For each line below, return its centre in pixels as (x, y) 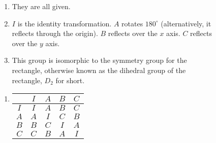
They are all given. (41, 6)
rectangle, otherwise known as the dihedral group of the (99, 70)
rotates (132, 23)
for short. (70, 80)
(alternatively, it (186, 23)
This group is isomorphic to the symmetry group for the (99, 60)
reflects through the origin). (55, 33)
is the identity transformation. (65, 23)
